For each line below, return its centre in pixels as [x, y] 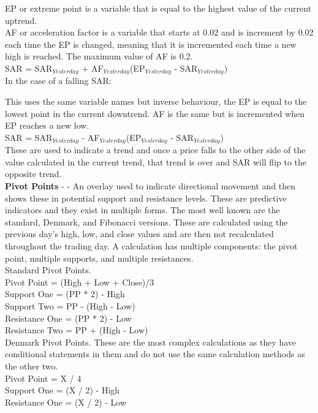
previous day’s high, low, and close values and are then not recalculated [139, 234]
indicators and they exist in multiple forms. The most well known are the [142, 210]
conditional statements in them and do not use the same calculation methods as [155, 354]
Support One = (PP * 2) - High [65, 294]
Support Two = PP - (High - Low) [70, 305]
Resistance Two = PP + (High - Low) [77, 330]
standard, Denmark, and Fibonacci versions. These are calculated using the [146, 222]
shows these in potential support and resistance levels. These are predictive [146, 198]
